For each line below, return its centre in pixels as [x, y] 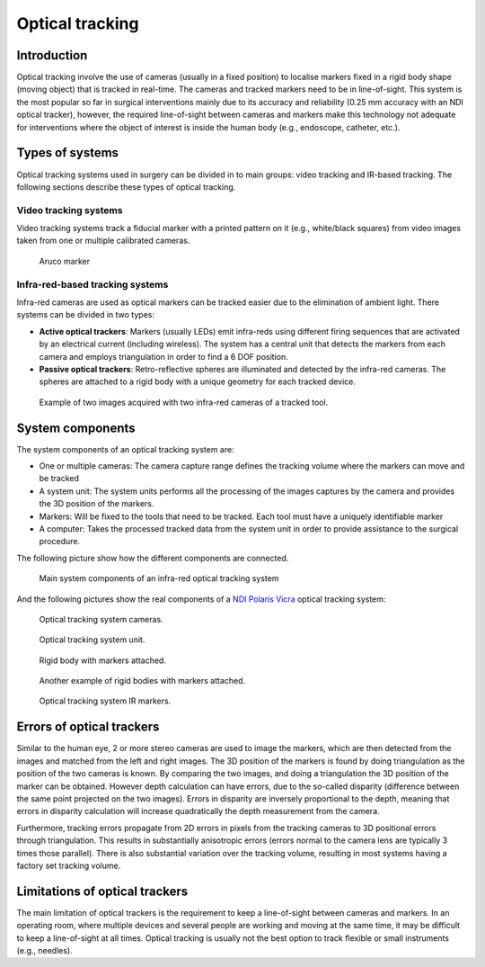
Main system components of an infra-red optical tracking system [159, 578]
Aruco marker [64, 261]
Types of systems [68, 153]
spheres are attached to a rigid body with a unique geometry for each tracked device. [198, 381]
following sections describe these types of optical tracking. [126, 187]
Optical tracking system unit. [92, 640]
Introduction [52, 55]
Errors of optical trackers [88, 727]
